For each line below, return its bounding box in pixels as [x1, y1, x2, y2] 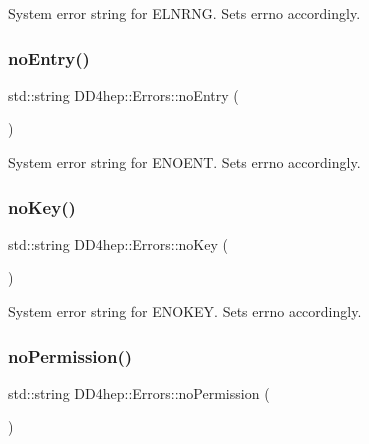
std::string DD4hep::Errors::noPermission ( [8, 382, 270, 403]
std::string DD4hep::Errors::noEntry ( [8, 84, 239, 105]
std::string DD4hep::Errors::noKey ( [8, 233, 228, 254]
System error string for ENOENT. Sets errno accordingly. [8, 152, 361, 172]
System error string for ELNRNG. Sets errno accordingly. [8, 3, 361, 23]
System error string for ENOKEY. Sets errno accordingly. [8, 301, 362, 321]
